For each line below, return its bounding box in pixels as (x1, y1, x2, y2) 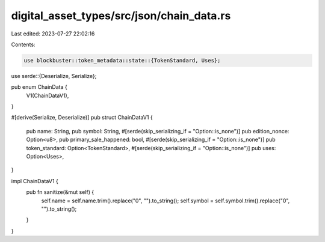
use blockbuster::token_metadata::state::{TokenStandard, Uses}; (23, 57, 221, 64)
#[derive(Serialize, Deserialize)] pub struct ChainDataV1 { (11, 114, 153, 121)
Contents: (11, 41, 36, 48)
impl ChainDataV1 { (11, 177, 58, 184)
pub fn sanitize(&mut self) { (26, 189, 94, 196)
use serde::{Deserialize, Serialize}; (11, 72, 97, 79)
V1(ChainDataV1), (26, 92, 69, 99)
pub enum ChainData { (11, 83, 67, 91)
